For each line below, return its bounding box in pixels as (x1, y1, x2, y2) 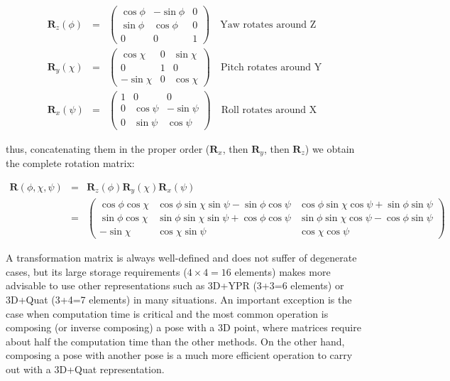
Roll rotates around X (221, 104, 317, 115)
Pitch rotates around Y (220, 62, 322, 73)
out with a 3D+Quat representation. (6, 362, 165, 377)
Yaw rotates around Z (220, 19, 317, 30)
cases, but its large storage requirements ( (6, 264, 187, 279)
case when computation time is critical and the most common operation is (6, 306, 329, 321)
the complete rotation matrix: (6, 156, 135, 171)
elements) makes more (234, 264, 331, 279)
